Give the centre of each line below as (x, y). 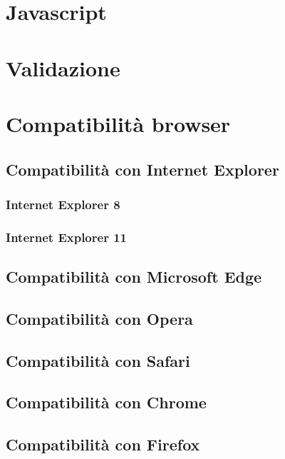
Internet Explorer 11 (66, 237)
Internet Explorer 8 (63, 204)
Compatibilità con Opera (99, 318)
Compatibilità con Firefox (103, 444)
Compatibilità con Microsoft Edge (134, 276)
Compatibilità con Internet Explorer (142, 169)
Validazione (63, 67)
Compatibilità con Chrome (106, 402)
